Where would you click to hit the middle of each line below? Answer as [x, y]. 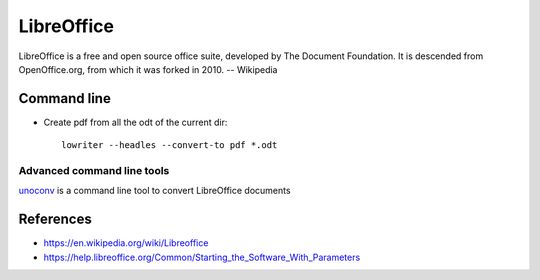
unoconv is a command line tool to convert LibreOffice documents [154, 191]
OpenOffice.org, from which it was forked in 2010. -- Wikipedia [148, 69]
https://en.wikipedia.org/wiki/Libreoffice [126, 243]
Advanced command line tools [94, 170]
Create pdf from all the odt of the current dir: [135, 122]
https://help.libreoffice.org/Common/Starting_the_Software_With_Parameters [202, 257]
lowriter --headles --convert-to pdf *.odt [169, 145]
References [55, 219]
